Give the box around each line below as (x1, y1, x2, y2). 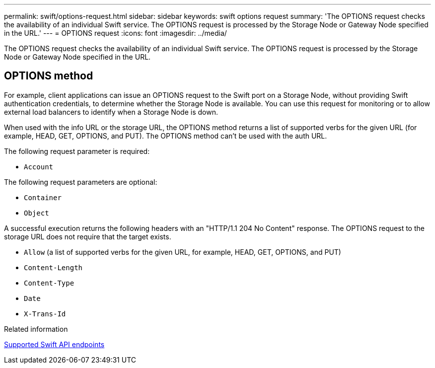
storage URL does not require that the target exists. (4, 232, 171, 241)
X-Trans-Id (24, 309, 66, 318)
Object (24, 209, 49, 217)
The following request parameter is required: (4, 147, 150, 155)
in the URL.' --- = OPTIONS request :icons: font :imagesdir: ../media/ (4, 29, 227, 37)
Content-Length (24, 263, 83, 272)
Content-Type (24, 279, 74, 287)
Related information (4, 324, 68, 333)
